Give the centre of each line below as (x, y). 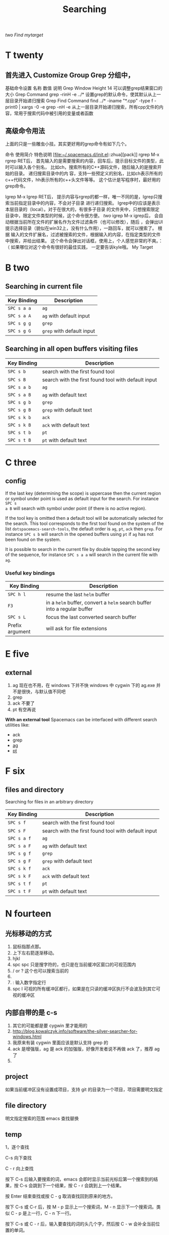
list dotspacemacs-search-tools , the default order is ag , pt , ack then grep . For (84, 529)
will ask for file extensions (76, 629)
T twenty (24, 55)
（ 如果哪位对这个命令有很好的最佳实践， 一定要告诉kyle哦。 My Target (79, 247)
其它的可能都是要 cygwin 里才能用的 (50, 1025)
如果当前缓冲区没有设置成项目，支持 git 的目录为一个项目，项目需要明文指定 (84, 1089)
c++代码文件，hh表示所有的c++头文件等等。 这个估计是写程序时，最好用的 (83, 180)
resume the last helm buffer (78, 594)
